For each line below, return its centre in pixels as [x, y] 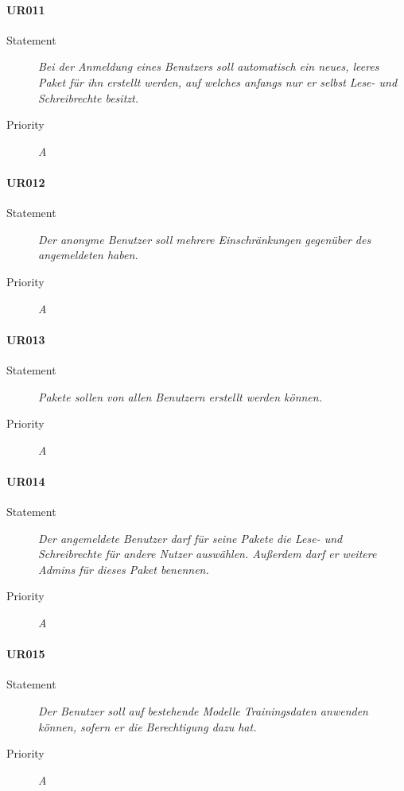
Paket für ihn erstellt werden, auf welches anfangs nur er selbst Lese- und [218, 81]
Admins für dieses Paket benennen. [124, 569]
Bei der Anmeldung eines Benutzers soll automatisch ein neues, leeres [209, 66]
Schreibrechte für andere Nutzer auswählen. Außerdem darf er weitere [208, 554]
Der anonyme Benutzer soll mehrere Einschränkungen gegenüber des [205, 239]
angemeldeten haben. [88, 255]
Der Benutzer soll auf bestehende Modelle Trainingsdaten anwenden [203, 711]
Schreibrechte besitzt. [88, 97]
